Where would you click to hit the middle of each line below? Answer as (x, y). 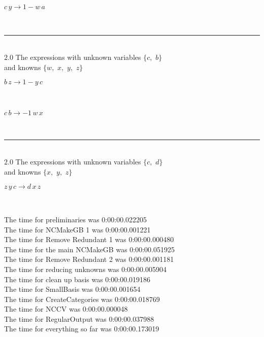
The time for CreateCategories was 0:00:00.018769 (82, 299)
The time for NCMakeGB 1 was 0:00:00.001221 (77, 229)
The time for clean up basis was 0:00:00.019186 (77, 279)
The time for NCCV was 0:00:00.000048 (66, 309)
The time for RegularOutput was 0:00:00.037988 (79, 318)
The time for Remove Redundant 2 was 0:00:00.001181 (89, 259)
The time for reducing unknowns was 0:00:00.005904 (85, 269)
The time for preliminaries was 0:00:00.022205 (76, 219)
